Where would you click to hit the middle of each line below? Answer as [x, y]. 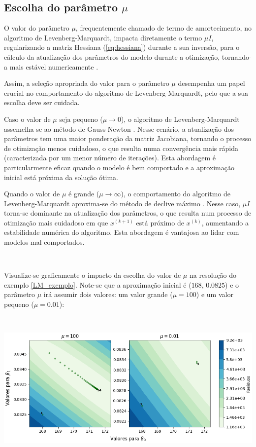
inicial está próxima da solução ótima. [61, 177]
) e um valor [215, 294]
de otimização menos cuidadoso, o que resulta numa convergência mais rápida [121, 148]
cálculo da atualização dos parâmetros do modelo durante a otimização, [112, 56]
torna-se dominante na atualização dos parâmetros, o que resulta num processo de [128, 213]
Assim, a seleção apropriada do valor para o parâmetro [87, 83]
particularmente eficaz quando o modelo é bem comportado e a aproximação [119, 167]
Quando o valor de [32, 194]
